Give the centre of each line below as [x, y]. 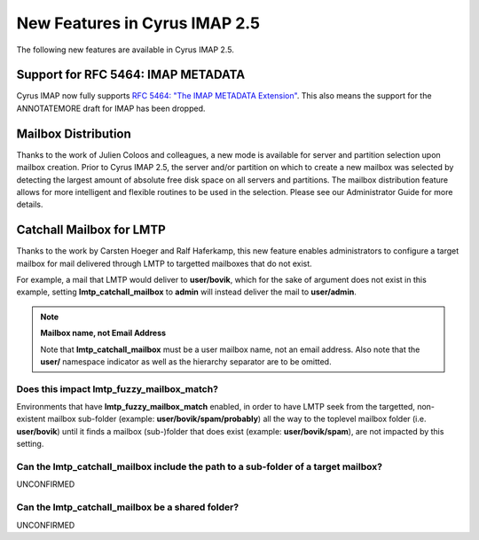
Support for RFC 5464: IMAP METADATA [131, 75]
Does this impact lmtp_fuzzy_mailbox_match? [118, 388]
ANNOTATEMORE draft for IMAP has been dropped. [111, 108]
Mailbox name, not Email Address [103, 333]
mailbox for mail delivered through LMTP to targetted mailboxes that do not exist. [164, 263]
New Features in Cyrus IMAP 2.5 [138, 23]
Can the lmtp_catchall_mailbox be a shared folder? [128, 507]
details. [30, 205]
